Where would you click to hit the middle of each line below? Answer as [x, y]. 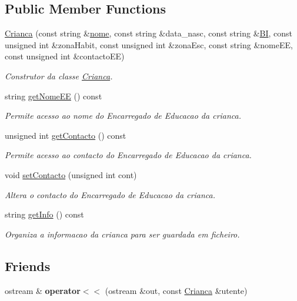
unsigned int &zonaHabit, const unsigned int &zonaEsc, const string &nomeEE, [149, 44]
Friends [28, 265]
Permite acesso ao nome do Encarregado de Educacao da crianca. [123, 116]
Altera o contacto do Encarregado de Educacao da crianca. [110, 194]
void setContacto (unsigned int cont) [71, 174]
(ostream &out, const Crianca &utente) [176, 290]
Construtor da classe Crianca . [59, 76]
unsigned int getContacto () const [66, 135]
